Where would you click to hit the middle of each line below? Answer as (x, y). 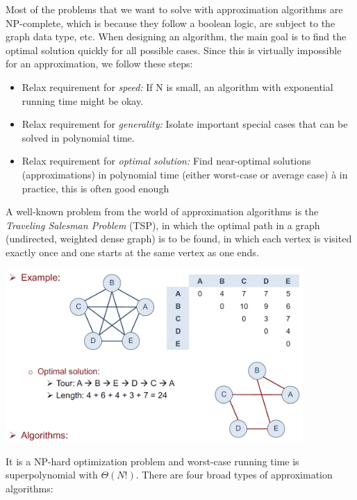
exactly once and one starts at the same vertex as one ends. (132, 252)
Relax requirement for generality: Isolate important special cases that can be (185, 124)
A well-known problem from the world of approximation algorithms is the (162, 211)
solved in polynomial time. (78, 137)
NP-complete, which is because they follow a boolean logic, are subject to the (171, 23)
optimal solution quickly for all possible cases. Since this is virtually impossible (174, 50)
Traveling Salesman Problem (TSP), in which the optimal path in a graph (163, 225)
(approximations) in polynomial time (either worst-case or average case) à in (185, 174)
